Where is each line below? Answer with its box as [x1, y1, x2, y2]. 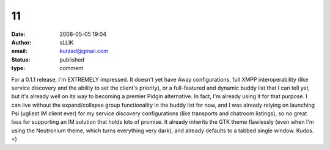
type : [11, 65, 26, 72]
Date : [11, 30, 26, 38]
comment [59, 65, 84, 72]
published [59, 55, 85, 63]
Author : [11, 38, 32, 46]
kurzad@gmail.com [59, 48, 109, 55]
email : [11, 48, 28, 55]
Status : [11, 55, 31, 63]
